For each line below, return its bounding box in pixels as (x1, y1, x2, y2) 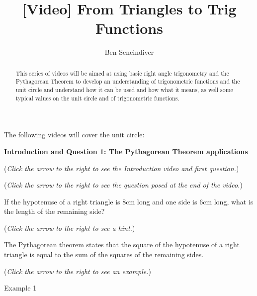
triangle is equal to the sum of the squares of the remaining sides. (4, 249, 204, 260)
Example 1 (4, 283, 37, 293)
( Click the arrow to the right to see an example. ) (4, 266, 151, 276)
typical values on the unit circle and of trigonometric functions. (15, 94, 179, 102)
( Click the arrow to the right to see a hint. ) (4, 222, 135, 233)
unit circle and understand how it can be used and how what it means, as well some (15, 86, 233, 94)
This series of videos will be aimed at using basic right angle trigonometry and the (15, 69, 229, 77)
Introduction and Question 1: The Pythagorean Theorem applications (4, 146, 248, 156)
